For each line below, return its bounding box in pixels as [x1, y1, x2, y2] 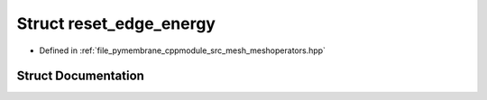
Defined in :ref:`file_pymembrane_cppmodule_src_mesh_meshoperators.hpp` [39, 45, 326, 56]
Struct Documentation [16, 68, 144, 84]
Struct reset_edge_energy [16, 14, 216, 33]
